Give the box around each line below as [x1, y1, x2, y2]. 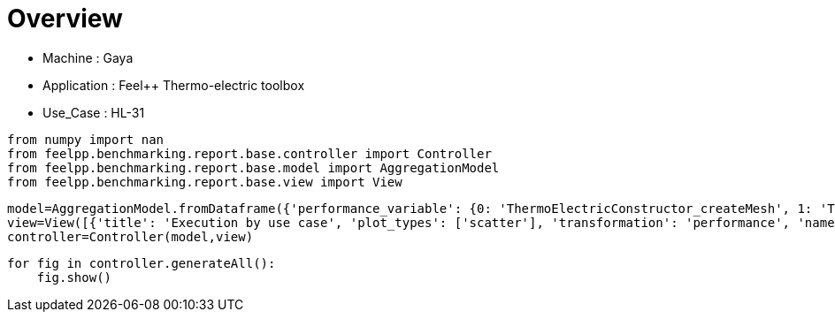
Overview [7, 4, 123, 34]
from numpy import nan [7, 132, 165, 147]
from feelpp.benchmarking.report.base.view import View [7, 174, 402, 189]
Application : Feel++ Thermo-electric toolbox [42, 77, 305, 93]
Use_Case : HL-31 [42, 104, 145, 120]
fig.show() [36, 270, 112, 285]
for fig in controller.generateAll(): [7, 255, 276, 270]
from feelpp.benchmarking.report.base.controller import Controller [7, 146, 492, 161]
